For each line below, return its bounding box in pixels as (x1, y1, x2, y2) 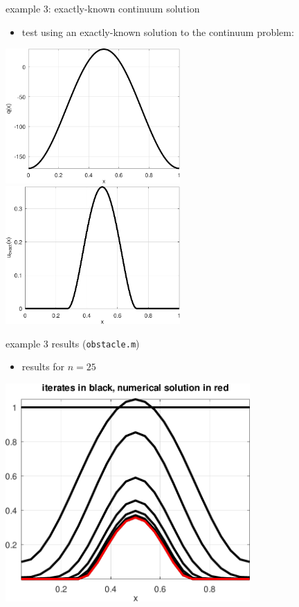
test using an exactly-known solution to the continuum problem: (21, 24, 294, 39)
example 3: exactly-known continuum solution (6, 1, 200, 15)
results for (21, 359, 65, 374)
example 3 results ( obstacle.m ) (6, 336, 140, 350)
